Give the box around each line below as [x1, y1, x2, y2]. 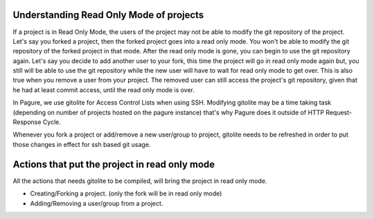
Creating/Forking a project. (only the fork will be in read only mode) [30, 189, 222, 198]
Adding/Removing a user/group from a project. [30, 199, 163, 207]
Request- [326, 108, 353, 116]
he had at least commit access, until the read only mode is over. [12, 85, 195, 94]
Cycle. [42, 118, 62, 126]
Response [12, 118, 42, 126]
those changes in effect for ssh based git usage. [12, 140, 151, 148]
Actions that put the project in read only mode [12, 158, 215, 170]
